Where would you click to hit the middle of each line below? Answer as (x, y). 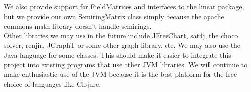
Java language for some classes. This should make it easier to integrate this (118, 54)
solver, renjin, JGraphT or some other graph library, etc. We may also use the (122, 45)
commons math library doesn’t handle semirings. (78, 26)
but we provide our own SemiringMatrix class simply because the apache (114, 16)
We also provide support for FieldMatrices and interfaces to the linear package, (124, 6)
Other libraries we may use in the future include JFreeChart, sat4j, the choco (121, 35)
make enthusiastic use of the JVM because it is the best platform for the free (121, 74)
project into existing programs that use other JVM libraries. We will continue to (126, 64)
